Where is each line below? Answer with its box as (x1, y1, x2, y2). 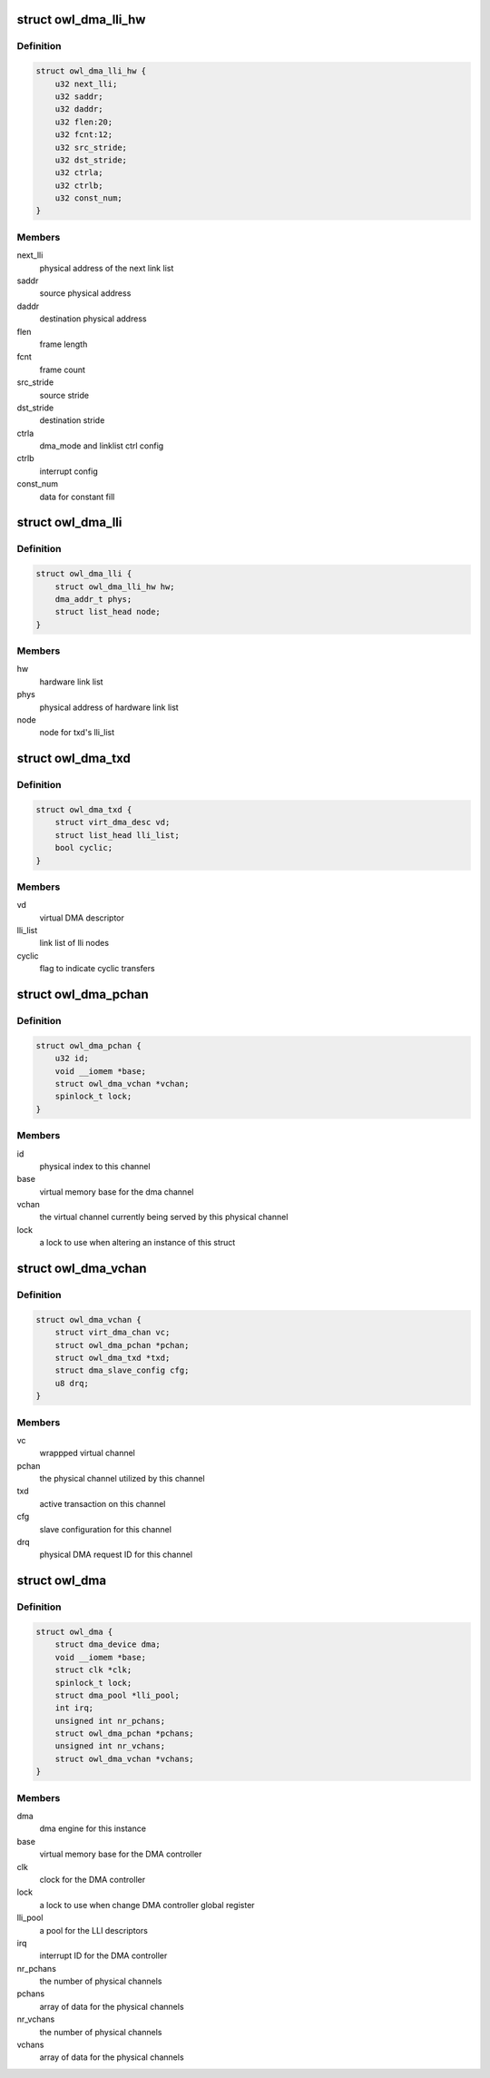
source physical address (39, 288, 132, 299)
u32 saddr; (54, 91, 103, 102)
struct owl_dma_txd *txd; (54, 1353, 171, 1363)
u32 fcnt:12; (54, 130, 113, 140)
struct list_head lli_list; (54, 830, 181, 840)
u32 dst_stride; (54, 154, 127, 165)
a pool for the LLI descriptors (39, 1925, 149, 1935)
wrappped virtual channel (39, 1448, 136, 1459)
